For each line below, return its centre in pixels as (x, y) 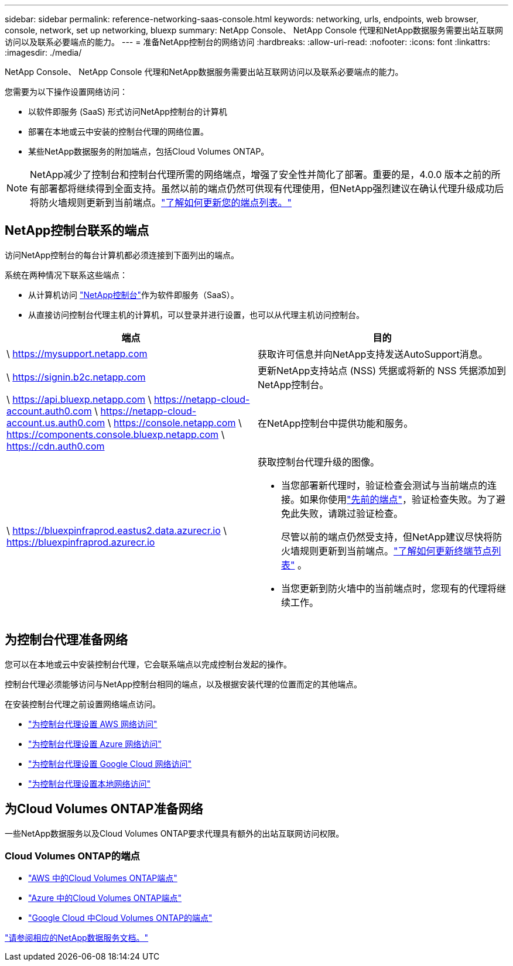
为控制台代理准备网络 (66, 640)
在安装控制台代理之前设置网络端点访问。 (83, 704)
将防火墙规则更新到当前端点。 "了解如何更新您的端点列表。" (161, 203)
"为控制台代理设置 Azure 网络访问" (95, 744)
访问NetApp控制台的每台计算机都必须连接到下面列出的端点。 (122, 255)
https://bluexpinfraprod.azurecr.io (81, 542)
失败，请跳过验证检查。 (352, 513)
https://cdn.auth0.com (56, 446)
